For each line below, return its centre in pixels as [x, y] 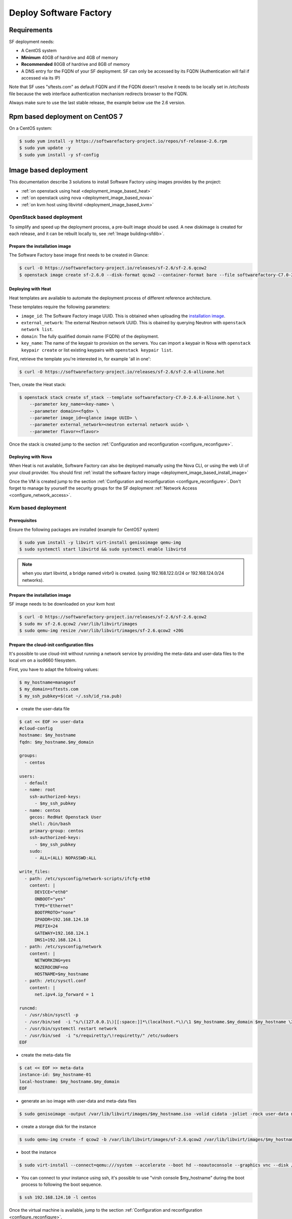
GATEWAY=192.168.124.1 [62, 933]
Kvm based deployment [38, 508]
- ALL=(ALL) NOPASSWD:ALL [66, 858]
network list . [37, 330]
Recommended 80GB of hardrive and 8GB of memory [75, 64]
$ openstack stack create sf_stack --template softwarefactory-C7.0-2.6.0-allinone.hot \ [130, 397]
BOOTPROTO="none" [55, 913]
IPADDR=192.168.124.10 [62, 919]
